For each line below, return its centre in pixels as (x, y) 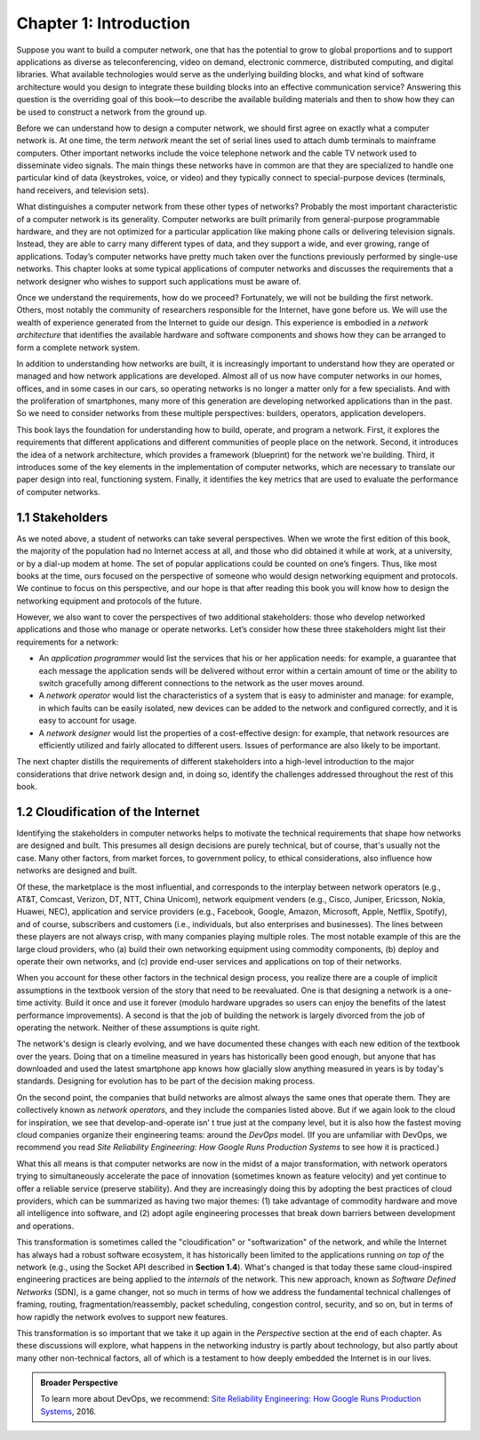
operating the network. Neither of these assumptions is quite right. (138, 1028)
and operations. (45, 1226)
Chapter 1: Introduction (104, 23)
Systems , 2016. (68, 1411)
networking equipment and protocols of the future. (109, 601)
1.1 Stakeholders (62, 517)
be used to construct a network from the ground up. (112, 112)
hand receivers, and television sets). (83, 190)
